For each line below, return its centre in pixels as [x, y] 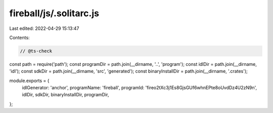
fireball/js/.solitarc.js [54, 13]
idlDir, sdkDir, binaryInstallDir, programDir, [65, 95]
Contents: [19, 37]
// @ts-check [36, 51]
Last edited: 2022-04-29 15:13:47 [44, 28]
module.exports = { [29, 81]
